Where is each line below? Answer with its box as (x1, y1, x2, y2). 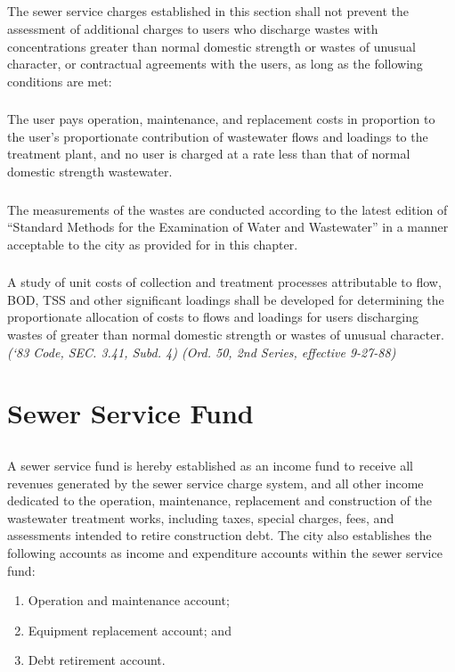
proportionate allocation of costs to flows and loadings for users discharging (7, 307, 418, 326)
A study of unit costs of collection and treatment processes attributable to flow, (7, 273, 442, 291)
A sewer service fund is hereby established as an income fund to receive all (7, 456, 413, 475)
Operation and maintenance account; (28, 591, 230, 610)
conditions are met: (7, 71, 112, 90)
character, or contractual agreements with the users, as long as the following (7, 54, 423, 73)
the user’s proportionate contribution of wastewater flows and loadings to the (7, 127, 428, 145)
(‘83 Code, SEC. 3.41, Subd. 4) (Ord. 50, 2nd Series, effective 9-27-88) (7, 342, 396, 361)
